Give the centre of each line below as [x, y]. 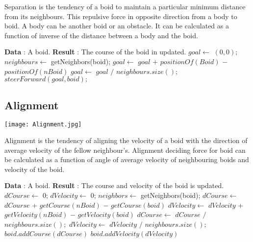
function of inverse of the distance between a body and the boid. [101, 35]
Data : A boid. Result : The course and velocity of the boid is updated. [114, 185]
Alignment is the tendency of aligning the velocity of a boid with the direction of [126, 140]
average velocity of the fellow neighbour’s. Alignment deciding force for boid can [125, 150]
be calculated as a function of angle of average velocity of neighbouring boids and [127, 159]
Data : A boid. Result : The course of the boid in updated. [95, 52]
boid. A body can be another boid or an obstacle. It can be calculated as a [117, 26]
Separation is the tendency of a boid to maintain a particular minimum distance [125, 6]
